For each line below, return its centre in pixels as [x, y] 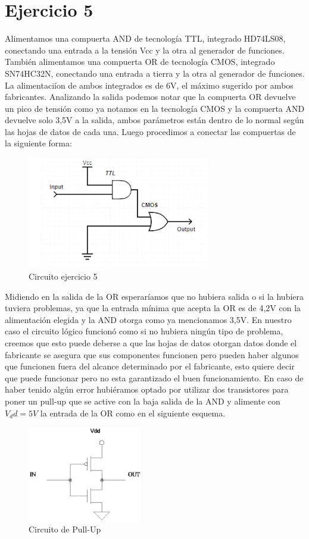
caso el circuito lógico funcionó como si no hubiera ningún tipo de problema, [144, 331]
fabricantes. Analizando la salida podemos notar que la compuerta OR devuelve [150, 97]
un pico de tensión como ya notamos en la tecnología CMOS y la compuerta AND [155, 108]
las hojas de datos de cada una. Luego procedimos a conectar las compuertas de [150, 131]
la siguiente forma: [38, 143]
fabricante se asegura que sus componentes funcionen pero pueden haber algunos [152, 354]
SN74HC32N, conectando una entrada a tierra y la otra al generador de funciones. [155, 73]
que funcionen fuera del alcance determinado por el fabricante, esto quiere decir [150, 366]
